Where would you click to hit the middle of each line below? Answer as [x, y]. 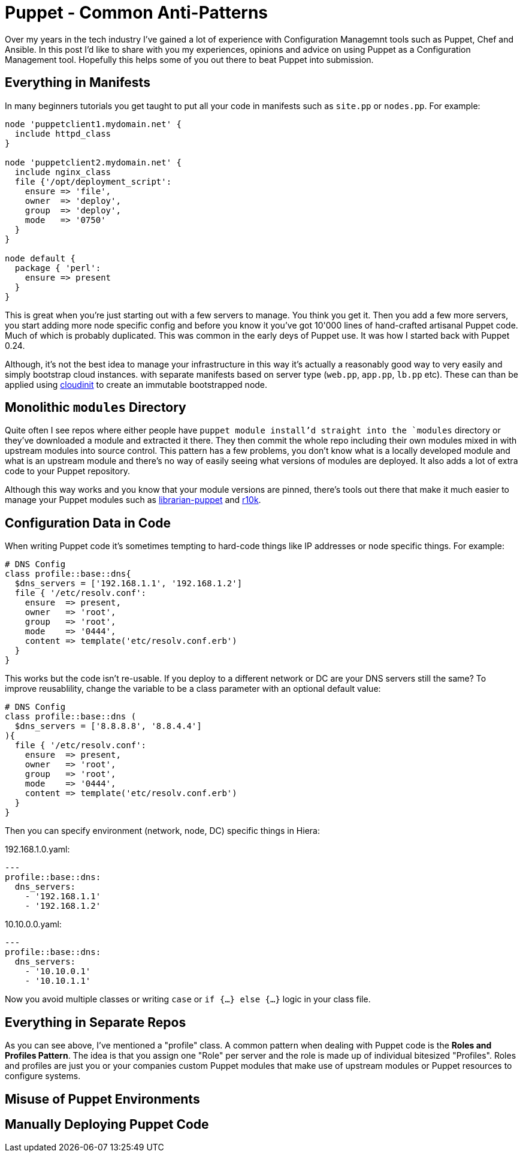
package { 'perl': [58, 268]
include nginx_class [63, 172]
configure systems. [43, 1076]
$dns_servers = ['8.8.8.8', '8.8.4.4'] [108, 726]
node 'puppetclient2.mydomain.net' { [93, 162]
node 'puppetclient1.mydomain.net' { [93, 124]
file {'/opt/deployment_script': [93, 181]
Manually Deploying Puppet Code [107, 1124]
